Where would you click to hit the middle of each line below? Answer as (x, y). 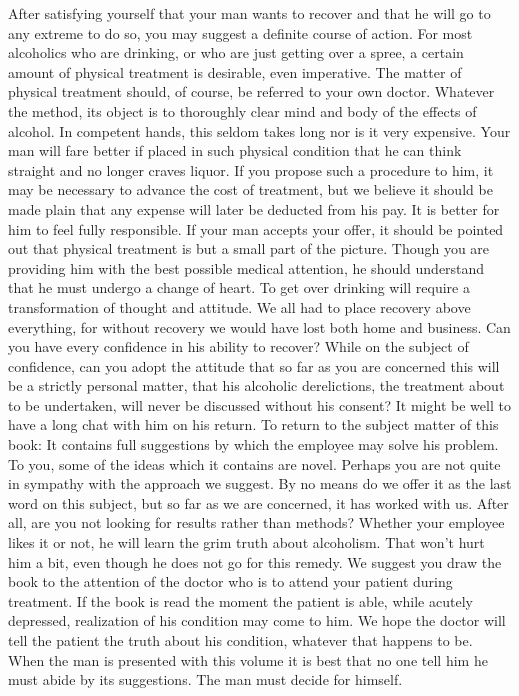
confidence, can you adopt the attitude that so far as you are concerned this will (254, 365)
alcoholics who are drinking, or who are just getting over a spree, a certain (236, 52)
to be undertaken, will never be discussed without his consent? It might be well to (259, 404)
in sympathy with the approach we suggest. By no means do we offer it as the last (260, 483)
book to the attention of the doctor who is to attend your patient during (230, 581)
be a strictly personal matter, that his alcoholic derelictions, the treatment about (256, 385)
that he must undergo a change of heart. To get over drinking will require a (239, 287)
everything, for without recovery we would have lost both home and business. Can (259, 326)
